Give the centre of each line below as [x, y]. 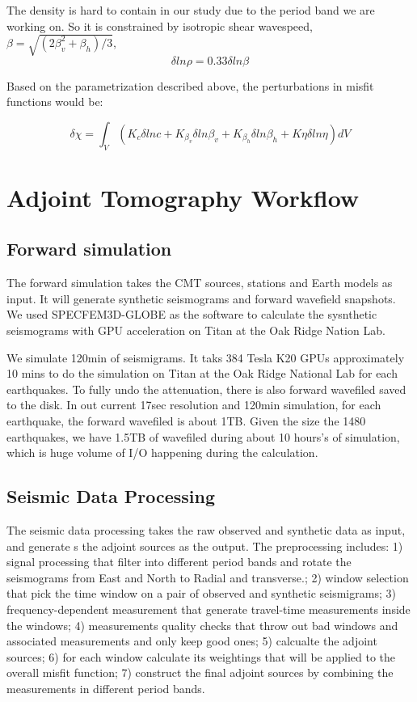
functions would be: [55, 101]
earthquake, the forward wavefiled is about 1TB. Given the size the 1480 [186, 421]
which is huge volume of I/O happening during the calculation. [162, 452]
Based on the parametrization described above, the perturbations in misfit [190, 85]
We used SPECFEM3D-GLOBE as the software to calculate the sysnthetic [192, 314]
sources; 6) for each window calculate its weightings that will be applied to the [201, 656]
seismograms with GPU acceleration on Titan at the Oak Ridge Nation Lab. [196, 330]
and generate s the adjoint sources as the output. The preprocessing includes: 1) [205, 546]
